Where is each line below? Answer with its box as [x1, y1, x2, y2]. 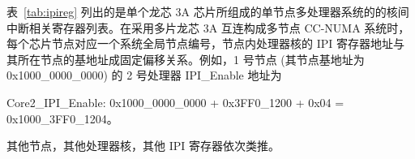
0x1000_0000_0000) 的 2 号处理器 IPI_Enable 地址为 [6, 67, 282, 84]
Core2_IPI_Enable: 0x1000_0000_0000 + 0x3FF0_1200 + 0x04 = [6, 93, 344, 110]
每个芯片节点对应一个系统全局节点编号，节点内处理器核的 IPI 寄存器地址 [6, 35, 393, 52]
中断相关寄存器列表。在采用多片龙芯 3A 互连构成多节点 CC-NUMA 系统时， [6, 19, 410, 36]
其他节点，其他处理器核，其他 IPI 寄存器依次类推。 [6, 137, 280, 154]
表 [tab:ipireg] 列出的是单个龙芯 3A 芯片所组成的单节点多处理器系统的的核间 [6, 3, 409, 19]
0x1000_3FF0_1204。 [6, 110, 118, 127]
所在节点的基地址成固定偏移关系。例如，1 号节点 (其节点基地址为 [17, 50, 365, 67]
